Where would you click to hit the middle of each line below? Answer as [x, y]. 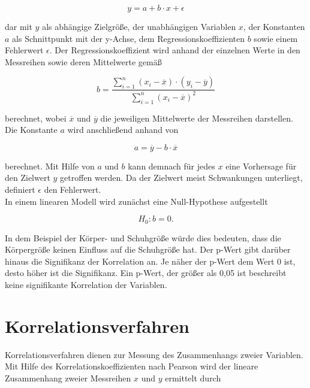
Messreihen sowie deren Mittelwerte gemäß [83, 61]
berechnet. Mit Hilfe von [50, 166]
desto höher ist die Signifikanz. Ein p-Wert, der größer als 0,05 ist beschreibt [146, 273]
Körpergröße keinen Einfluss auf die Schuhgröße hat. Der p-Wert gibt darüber [148, 249]
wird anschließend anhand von [123, 130]
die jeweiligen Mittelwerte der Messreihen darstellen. [197, 118]
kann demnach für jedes [171, 166]
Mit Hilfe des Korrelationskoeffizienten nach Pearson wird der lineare [132, 366]
